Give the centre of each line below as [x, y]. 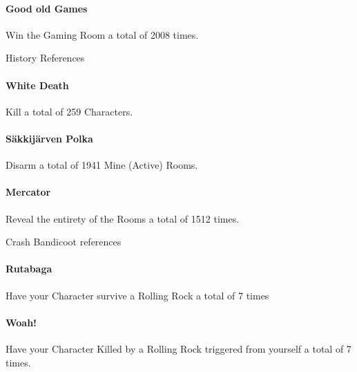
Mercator [28, 192]
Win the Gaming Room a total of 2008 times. [102, 34]
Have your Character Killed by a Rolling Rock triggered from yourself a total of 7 [178, 348]
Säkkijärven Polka [49, 138]
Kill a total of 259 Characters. [69, 111]
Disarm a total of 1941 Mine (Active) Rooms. [102, 165]
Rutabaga [29, 269]
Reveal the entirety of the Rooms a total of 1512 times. [123, 218]
